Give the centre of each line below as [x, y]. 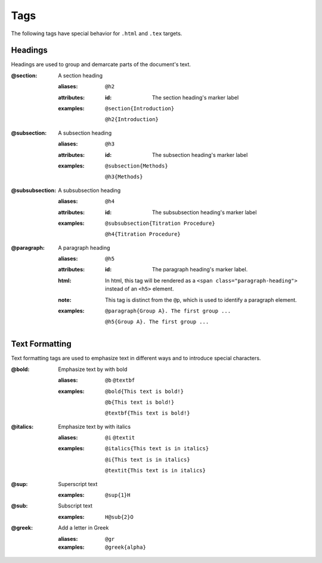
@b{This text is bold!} [140, 402]
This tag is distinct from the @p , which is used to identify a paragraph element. [201, 300]
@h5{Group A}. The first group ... [157, 322]
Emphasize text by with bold [93, 369]
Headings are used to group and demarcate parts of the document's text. [101, 64]
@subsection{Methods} [137, 166]
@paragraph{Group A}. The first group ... [168, 311]
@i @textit [120, 438]
